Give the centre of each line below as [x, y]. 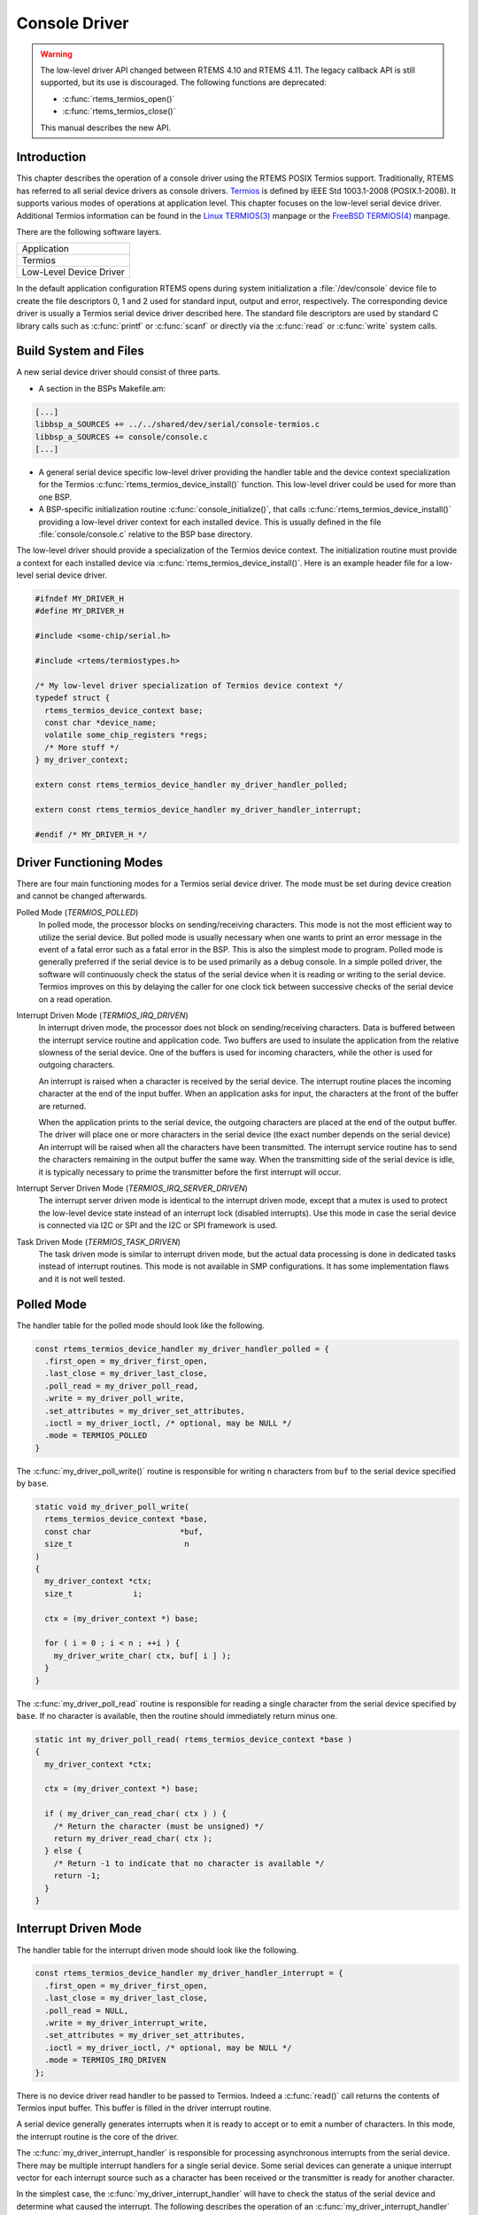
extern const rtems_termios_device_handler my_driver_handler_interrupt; [198, 809]
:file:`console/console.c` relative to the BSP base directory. [145, 534]
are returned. [62, 1106]
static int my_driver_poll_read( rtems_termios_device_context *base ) [194, 1739]
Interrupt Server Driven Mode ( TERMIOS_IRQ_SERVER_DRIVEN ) [132, 1188]
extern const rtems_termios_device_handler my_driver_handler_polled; [192, 785]
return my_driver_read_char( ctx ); [133, 1839]
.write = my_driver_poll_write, [115, 1399]
